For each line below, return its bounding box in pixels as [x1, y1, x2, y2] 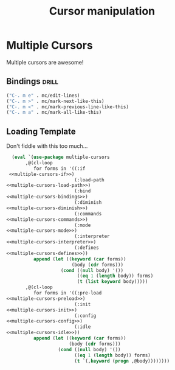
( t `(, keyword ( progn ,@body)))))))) [74, 358, 170, 364]
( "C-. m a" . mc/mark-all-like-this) [6, 110, 102, 116]
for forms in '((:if [33, 166, 86, 172]
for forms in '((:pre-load [33, 290, 102, 296]
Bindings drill [6, 76, 59, 86]
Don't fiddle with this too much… [6, 142, 88, 150]
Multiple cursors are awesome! [6, 58, 84, 66]
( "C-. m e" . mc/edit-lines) [6, 92, 80, 99]
